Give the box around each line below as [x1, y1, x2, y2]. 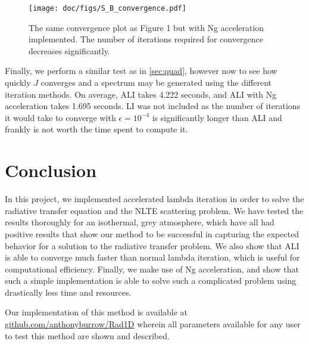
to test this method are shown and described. [5, 329, 170, 342]
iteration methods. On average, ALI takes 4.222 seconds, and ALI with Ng [5, 88, 277, 100]
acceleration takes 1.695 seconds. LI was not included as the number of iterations [5, 100, 301, 112]
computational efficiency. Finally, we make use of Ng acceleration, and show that [5, 262, 299, 275]
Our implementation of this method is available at [5, 306, 188, 318]
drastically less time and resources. [5, 286, 132, 298]
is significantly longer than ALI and [152, 111, 282, 123]
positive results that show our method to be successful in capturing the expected [5, 227, 299, 240]
